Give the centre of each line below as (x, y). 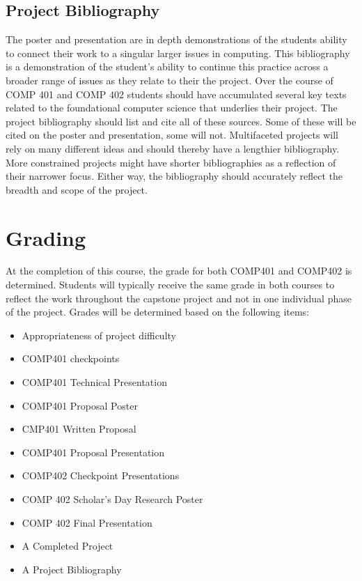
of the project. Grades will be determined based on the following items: (158, 312)
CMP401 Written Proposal (79, 429)
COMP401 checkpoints (71, 358)
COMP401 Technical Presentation (94, 382)
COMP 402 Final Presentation (87, 522)
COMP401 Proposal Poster (80, 405)
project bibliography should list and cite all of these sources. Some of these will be (181, 121)
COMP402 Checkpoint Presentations (101, 475)
